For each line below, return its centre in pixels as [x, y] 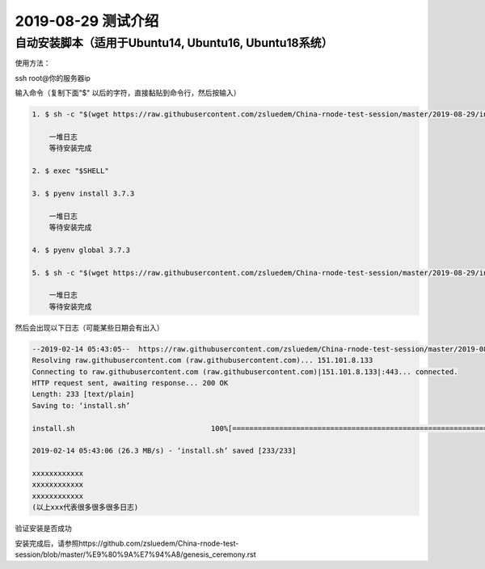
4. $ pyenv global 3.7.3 [81, 250]
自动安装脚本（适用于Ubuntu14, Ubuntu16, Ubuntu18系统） [174, 43]
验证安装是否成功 [43, 529]
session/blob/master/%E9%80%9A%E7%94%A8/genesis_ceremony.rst [135, 554]
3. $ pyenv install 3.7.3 [83, 193]
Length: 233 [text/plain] [83, 394]
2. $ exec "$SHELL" [70, 171]
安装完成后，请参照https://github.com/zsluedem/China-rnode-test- [127, 543]
